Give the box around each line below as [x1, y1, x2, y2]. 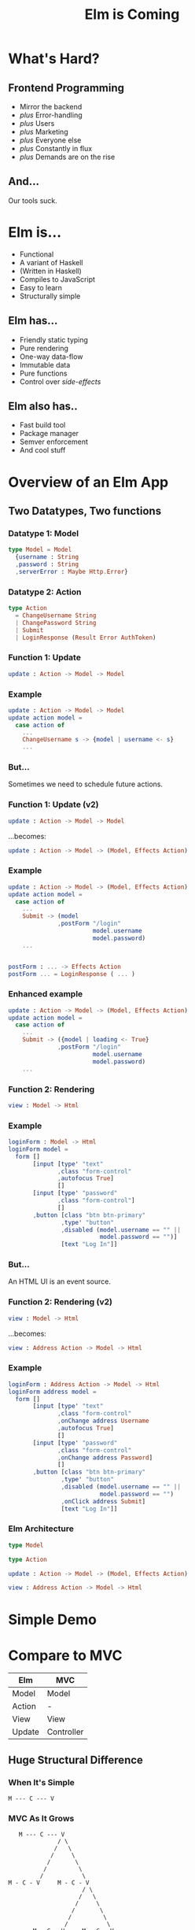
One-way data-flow [19, 352, 83, 361]
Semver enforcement [19, 437, 89, 446]
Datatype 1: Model [8, 527, 79, 538]
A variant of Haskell [19, 257, 83, 267]
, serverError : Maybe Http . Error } [15, 568, 128, 575]
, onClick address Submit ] [61, 1497, 146, 1505]
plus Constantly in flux [19, 144, 93, 153]
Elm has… [8, 314, 58, 327]
